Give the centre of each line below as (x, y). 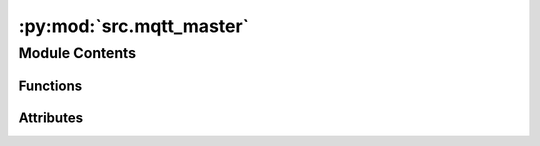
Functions (50, 85)
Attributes (51, 117)
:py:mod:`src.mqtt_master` (134, 26)
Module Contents (77, 53)
